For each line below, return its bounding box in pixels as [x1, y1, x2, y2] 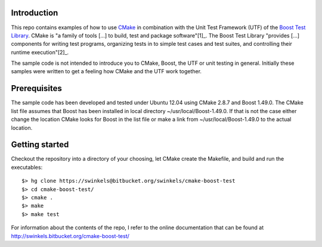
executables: [11, 164, 43, 171]
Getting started [11, 140, 69, 150]
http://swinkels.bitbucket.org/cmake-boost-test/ [11, 232, 129, 239]
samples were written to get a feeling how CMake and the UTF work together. [11, 68, 202, 75]
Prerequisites [11, 83, 62, 93]
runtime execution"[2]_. [11, 48, 69, 56]
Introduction [11, 8, 58, 18]
